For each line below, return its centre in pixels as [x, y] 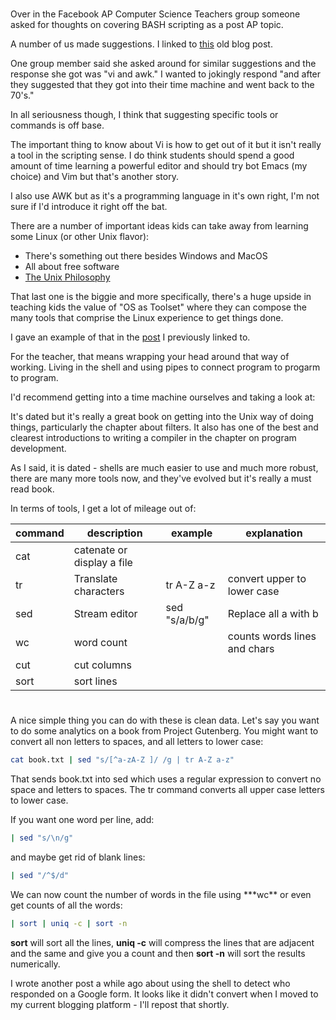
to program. [34, 378]
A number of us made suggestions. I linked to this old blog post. [141, 44]
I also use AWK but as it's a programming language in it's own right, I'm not [165, 196]
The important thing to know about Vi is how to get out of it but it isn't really [166, 145]
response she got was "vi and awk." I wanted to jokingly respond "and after [166, 74]
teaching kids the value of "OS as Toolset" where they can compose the [158, 307]
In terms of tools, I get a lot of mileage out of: [103, 509]
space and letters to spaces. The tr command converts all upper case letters [167, 790]
